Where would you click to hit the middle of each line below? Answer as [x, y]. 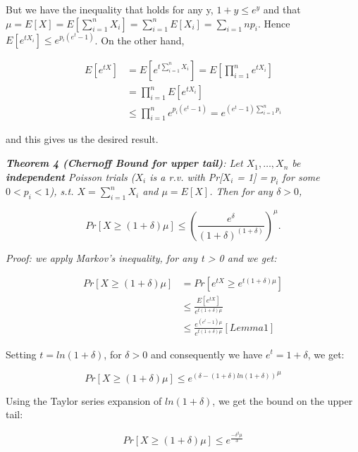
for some [301, 176]
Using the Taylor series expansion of [84, 400]
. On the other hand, [140, 40]
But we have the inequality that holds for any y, [110, 9]
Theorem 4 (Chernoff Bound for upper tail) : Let [124, 163]
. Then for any [241, 191]
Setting [21, 354]
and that [282, 9]
